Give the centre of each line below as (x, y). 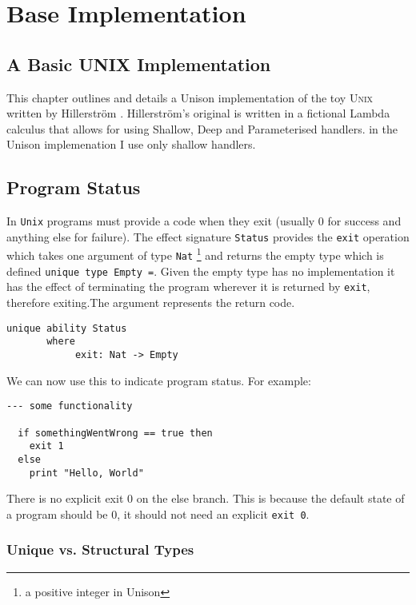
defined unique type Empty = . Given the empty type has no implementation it (201, 271)
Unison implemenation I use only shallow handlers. (131, 144)
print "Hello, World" (86, 473)
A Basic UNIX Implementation (139, 64)
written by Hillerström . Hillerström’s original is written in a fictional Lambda (198, 113)
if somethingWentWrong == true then (115, 433)
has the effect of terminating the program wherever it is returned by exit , (188, 287)
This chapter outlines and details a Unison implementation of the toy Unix (190, 97)
